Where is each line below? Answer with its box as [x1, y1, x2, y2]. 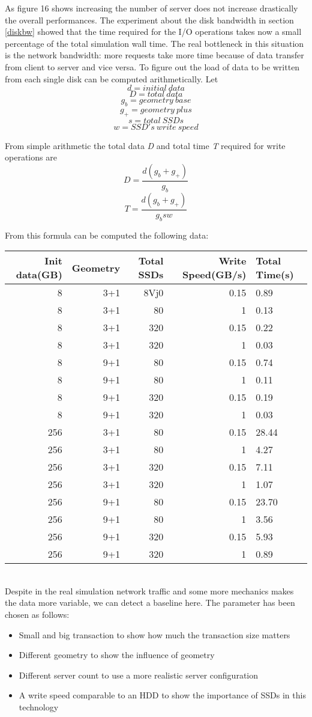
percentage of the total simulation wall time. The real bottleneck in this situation [5, 37, 304, 49]
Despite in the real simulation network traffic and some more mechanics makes [5, 584, 294, 597]
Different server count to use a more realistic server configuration [19, 668, 259, 681]
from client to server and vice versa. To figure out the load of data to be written [5, 60, 300, 73]
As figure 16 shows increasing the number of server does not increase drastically [5, 2, 298, 14]
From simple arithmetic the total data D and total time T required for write [5, 139, 286, 151]
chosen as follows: [5, 608, 70, 620]
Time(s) [256, 267, 294, 282]
